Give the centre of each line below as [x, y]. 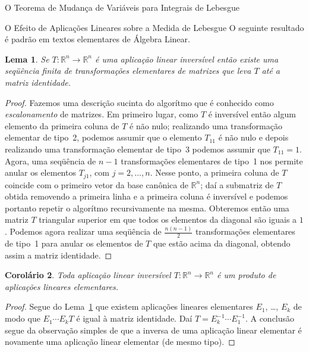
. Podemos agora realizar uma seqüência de [83, 231]
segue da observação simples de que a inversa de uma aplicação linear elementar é [153, 330]
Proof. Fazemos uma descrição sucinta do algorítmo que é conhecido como [139, 102]
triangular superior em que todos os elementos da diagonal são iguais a [168, 219]
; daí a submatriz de [237, 184]
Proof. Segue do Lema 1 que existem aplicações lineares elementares [129, 306]
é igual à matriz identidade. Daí [134, 318]
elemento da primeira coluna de [62, 125]
